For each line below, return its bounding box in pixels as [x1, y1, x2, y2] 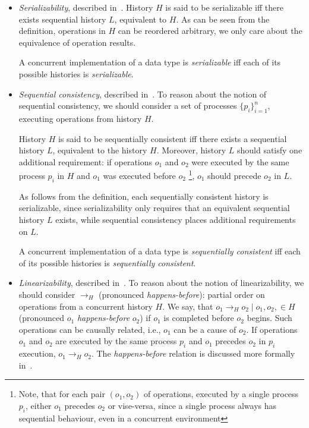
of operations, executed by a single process [143, 388, 299, 400]
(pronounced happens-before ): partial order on [99, 288, 265, 300]
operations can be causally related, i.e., [18, 323, 161, 335]
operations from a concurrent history [18, 300, 153, 312]
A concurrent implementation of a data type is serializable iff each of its [18, 56, 281, 68]
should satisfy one [237, 144, 302, 156]
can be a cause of [174, 323, 237, 335]
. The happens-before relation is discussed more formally [91, 347, 295, 360]
